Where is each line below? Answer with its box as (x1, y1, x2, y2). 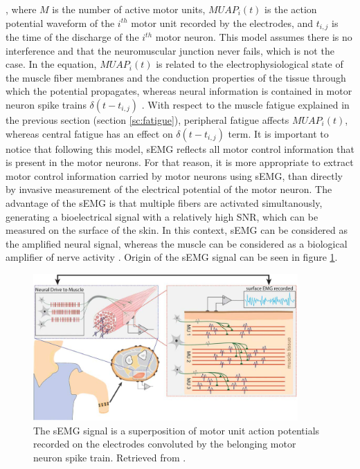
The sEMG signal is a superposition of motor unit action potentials (33, 423, 320, 437)
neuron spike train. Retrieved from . (33, 450, 186, 465)
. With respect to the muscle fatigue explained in (141, 98, 350, 112)
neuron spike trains (6, 98, 87, 112)
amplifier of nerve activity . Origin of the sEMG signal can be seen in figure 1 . (6, 250, 338, 264)
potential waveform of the (6, 15, 115, 30)
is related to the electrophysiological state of (156, 57, 343, 71)
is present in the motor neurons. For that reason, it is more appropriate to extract (6, 155, 354, 169)
